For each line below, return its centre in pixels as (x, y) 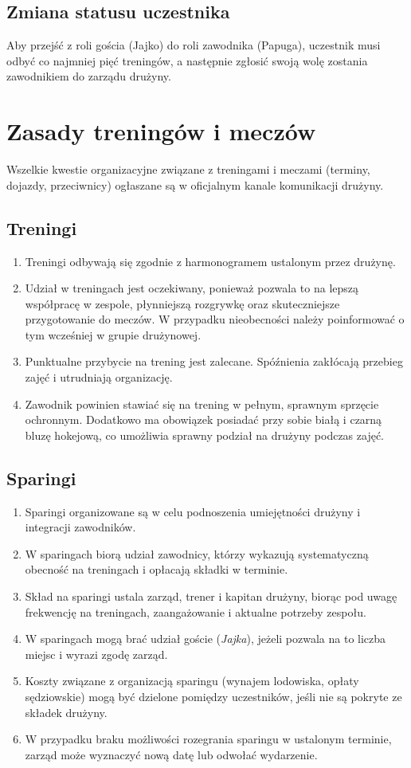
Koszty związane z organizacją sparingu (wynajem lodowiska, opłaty (192, 681)
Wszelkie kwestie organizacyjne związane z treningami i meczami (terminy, (188, 169)
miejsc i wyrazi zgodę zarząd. (96, 654)
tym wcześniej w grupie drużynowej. (113, 334)
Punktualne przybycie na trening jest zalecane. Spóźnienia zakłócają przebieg (214, 361)
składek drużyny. (66, 712)
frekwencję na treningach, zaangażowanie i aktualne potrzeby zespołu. (196, 611)
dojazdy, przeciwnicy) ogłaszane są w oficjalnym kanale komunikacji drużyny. (195, 184)
